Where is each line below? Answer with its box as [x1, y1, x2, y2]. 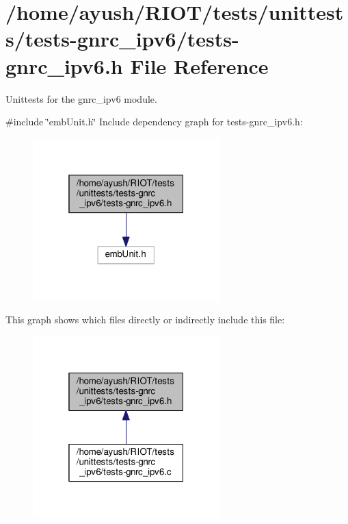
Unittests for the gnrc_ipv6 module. [5, 91, 157, 105]
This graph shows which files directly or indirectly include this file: [5, 312, 285, 327]
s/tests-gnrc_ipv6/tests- [5, 25, 239, 53]
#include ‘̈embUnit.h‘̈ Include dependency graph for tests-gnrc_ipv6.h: [5, 114, 303, 129]
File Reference [130, 51, 269, 79]
